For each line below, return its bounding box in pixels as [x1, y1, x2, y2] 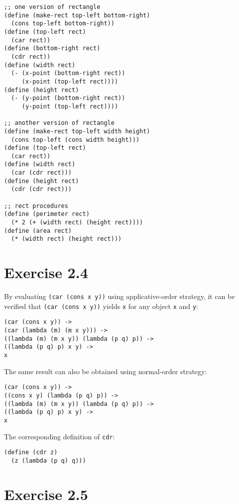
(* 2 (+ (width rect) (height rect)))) [11, 219, 143, 226]
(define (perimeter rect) [4, 210, 90, 218]
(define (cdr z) [4, 449, 58, 456]
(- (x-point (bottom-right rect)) [11, 70, 125, 77]
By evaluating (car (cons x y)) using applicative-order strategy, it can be [4, 291, 235, 302]
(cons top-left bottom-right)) [11, 20, 115, 27]
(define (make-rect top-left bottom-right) [4, 11, 150, 19]
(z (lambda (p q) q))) [11, 457, 86, 464]
